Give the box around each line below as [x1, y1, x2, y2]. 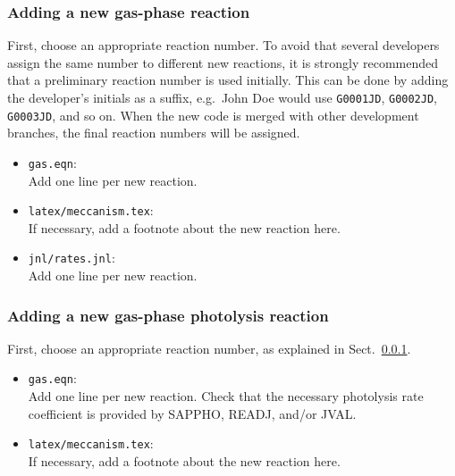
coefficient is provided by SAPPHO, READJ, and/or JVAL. [28, 404, 357, 422]
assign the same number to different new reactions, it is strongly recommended [7, 53, 439, 71]
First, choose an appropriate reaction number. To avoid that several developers [7, 36, 440, 54]
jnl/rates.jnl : [28, 248, 115, 267]
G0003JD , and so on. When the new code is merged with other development [7, 105, 419, 124]
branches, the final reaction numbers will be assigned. [7, 123, 300, 142]
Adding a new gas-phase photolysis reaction [7, 304, 329, 326]
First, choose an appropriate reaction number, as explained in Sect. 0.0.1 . [7, 338, 411, 357]
